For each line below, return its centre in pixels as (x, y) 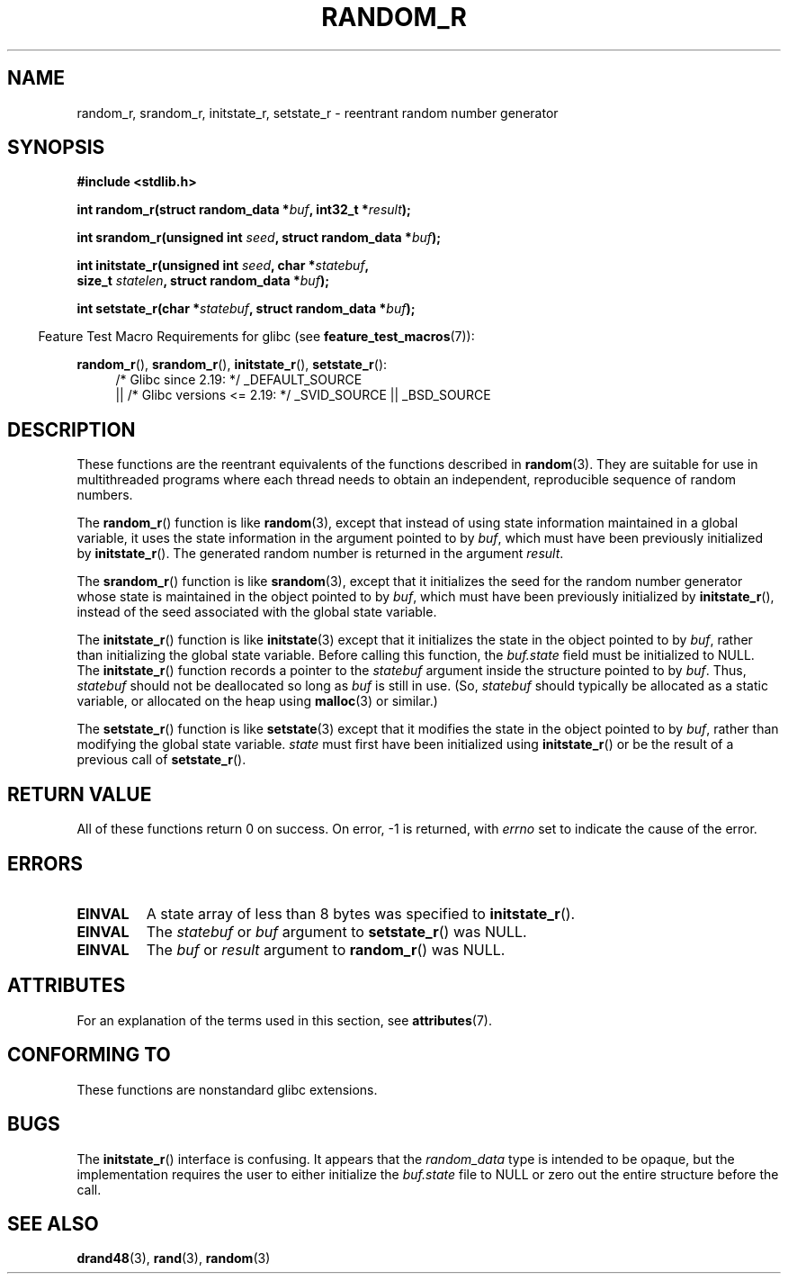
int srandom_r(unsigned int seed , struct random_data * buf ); (259, 238)
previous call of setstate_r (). (161, 760)
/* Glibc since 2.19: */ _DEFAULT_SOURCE (239, 380)
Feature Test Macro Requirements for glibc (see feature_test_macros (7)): (256, 337)
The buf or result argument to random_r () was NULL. (326, 949)
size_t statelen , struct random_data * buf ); (203, 281)
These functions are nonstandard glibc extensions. (227, 1089)
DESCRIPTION (72, 429)
